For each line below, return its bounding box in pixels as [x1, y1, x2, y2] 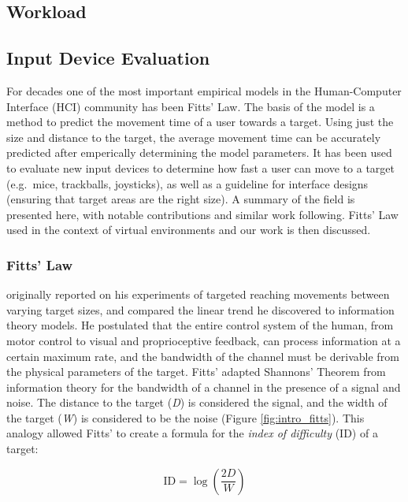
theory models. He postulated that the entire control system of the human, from [6, 317, 394, 333]
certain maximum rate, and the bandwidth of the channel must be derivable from [6, 348, 399, 364]
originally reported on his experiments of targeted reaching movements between [6, 286, 390, 303]
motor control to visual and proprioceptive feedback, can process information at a [6, 332, 401, 348]
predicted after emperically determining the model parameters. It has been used [6, 144, 392, 161]
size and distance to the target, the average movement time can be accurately [6, 128, 381, 145]
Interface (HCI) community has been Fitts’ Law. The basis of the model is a [6, 98, 375, 114]
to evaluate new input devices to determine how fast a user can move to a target [6, 159, 395, 176]
